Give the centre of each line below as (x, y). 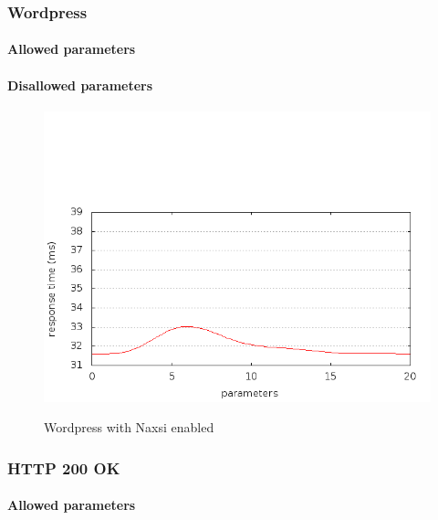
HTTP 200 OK (64, 467)
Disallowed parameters (80, 85)
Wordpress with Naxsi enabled (129, 427)
